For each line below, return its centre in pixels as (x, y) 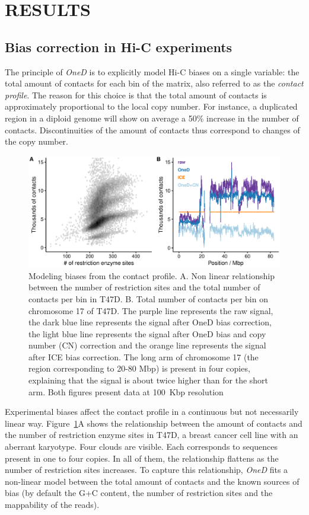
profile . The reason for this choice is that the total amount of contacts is (136, 95)
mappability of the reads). (52, 504)
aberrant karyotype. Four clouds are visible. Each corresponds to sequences (141, 447)
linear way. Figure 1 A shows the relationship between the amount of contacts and (154, 423)
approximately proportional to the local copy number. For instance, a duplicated (151, 106)
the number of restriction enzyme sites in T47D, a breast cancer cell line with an (152, 435)
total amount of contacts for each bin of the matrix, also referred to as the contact (154, 83)
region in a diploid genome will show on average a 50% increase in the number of (152, 118)
